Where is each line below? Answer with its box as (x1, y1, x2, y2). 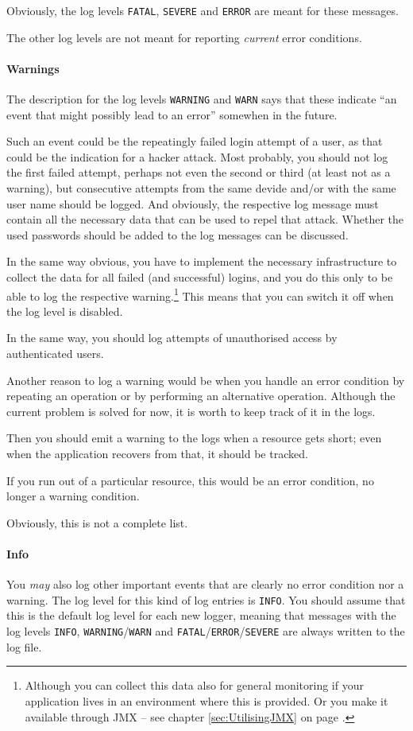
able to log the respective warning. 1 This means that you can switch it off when (6, 285, 394, 304)
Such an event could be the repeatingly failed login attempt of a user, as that (6, 133, 383, 150)
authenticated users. (6, 345, 104, 362)
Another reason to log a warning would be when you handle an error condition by (6, 371, 405, 388)
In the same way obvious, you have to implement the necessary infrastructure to (6, 253, 397, 270)
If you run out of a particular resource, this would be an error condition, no (6, 472, 374, 488)
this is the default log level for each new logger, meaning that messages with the (6, 607, 396, 624)
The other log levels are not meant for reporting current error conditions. (6, 29, 362, 45)
